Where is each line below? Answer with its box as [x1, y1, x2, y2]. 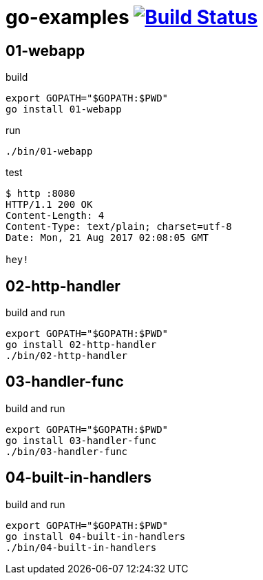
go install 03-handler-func [6, 434, 157, 446]
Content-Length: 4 [6, 210, 105, 222]
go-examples [6, 6, 129, 29]
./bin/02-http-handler [6, 350, 128, 362]
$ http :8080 [6, 188, 76, 200]
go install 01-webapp [6, 104, 122, 115]
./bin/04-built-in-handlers [6, 541, 157, 553]
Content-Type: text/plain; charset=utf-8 [6, 221, 232, 233]
